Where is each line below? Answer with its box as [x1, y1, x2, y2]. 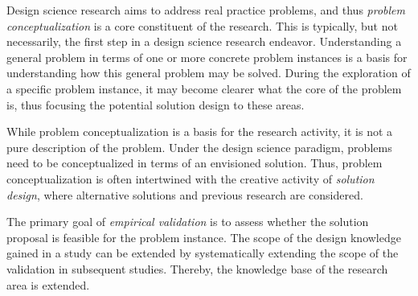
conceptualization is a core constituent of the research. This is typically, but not [6, 17, 398, 34]
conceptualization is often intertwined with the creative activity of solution [6, 170, 375, 187]
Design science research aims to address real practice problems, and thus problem [6, 2, 406, 18]
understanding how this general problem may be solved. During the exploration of [6, 64, 411, 81]
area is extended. [6, 276, 90, 293]
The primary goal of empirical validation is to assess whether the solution [6, 213, 369, 230]
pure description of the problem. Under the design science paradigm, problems [6, 138, 392, 155]
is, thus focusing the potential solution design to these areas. [6, 96, 305, 113]
